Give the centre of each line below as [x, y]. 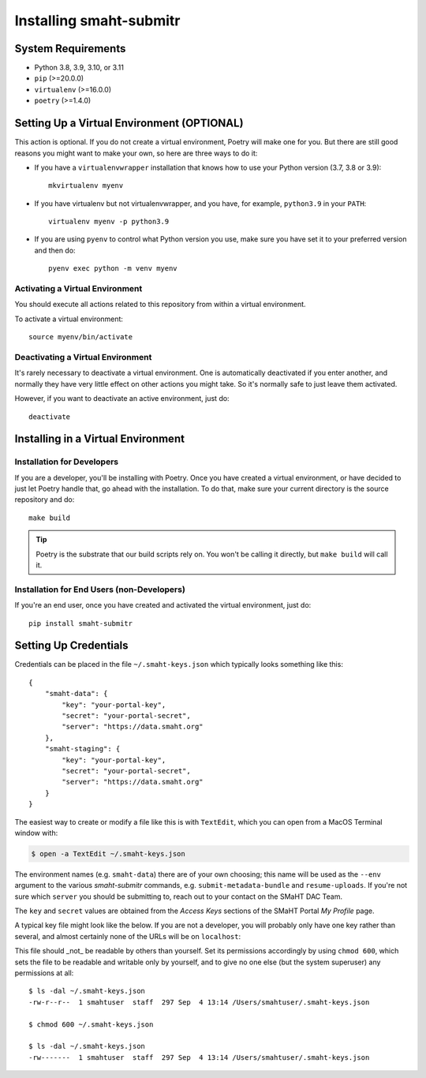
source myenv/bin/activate [81, 337]
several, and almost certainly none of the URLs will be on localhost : [128, 936]
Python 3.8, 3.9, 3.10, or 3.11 [79, 68]
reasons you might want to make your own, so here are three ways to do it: [136, 153]
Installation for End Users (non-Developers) [100, 590]
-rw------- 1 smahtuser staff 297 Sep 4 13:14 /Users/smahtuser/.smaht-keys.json [199, 1057]
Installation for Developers [66, 462]
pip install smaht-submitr [81, 623]
